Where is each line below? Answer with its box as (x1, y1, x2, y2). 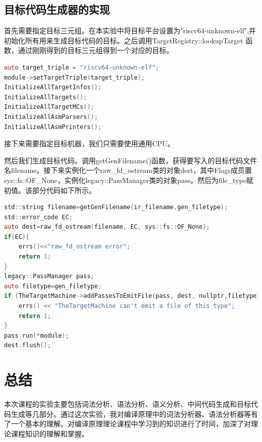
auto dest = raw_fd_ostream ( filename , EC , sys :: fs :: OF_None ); (4, 223, 210, 231)
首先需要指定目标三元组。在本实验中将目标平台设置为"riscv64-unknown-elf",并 (4, 25, 256, 36)
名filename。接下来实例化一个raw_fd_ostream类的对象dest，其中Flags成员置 (4, 165, 252, 175)
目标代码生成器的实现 (4, 2, 110, 17)
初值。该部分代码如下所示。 (4, 184, 96, 195)
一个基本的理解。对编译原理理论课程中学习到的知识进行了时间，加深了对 (11, 418, 251, 429)
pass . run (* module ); (4, 332, 69, 339)
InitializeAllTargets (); (4, 93, 87, 101)
